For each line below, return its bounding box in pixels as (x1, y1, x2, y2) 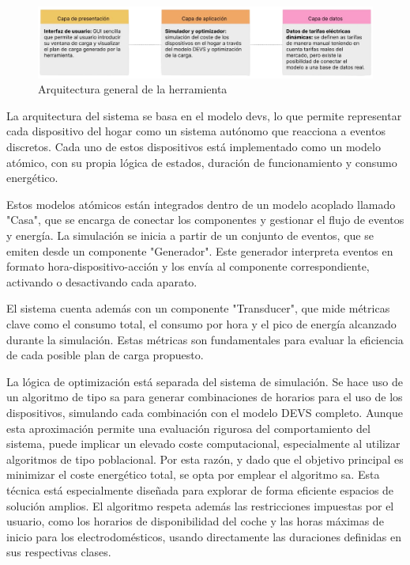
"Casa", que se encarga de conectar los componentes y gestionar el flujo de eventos (6, 211, 404, 228)
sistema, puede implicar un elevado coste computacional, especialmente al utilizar (6, 435, 401, 452)
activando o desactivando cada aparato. (6, 273, 197, 290)
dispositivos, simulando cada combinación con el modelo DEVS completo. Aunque (6, 404, 403, 420)
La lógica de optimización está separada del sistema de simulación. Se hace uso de (6, 373, 403, 389)
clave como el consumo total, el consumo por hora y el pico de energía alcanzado (6, 315, 397, 332)
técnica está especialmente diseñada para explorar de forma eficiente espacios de (6, 481, 394, 498)
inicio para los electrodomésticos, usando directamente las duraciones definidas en (6, 528, 402, 544)
